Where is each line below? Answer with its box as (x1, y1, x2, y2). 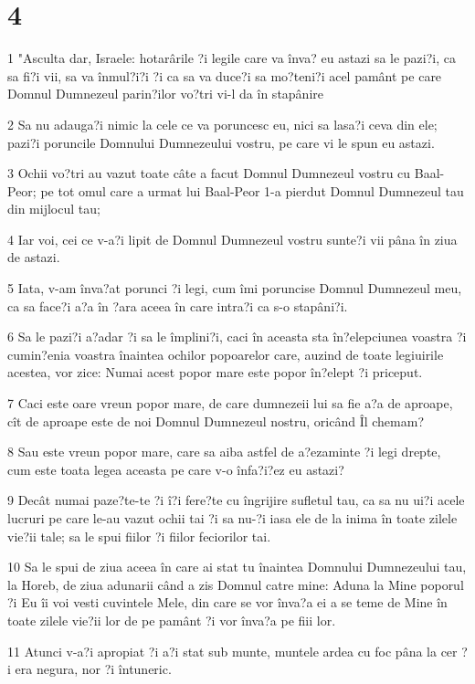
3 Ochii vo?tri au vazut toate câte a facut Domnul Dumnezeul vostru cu (7, 163, 411, 183)
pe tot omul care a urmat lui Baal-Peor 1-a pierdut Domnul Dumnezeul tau (40, 181, 464, 200)
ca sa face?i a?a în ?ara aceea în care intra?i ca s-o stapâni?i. (7, 296, 348, 315)
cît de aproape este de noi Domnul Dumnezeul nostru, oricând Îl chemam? (7, 411, 425, 430)
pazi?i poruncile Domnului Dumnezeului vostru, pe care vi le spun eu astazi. (7, 132, 435, 152)
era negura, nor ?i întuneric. (15, 659, 172, 679)
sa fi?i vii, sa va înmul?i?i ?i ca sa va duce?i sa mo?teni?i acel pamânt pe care (7, 66, 442, 85)
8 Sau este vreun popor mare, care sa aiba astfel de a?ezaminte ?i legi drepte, (7, 442, 441, 461)
